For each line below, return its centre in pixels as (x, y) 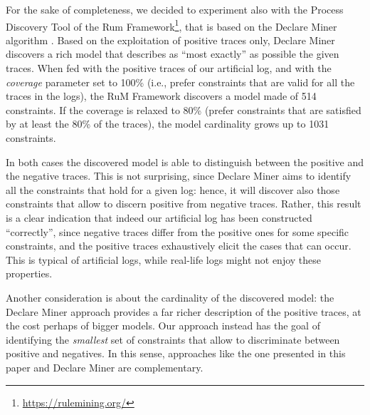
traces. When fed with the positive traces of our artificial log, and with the (169, 68)
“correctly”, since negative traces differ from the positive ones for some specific (178, 231)
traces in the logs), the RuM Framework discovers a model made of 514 (161, 96)
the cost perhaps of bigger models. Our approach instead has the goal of (163, 326)
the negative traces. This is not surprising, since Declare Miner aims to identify (179, 176)
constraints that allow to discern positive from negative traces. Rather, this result (184, 204)
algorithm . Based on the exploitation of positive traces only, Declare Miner (170, 40)
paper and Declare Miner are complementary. (105, 367)
